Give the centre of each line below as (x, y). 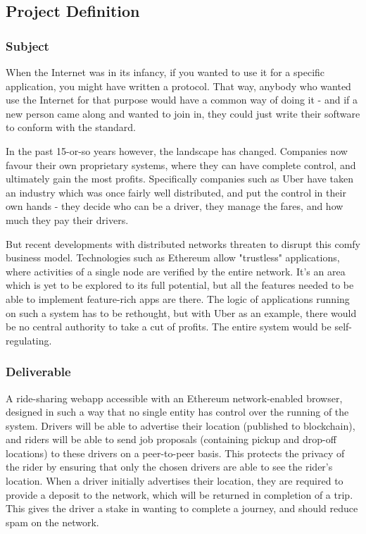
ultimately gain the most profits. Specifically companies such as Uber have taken (179, 179)
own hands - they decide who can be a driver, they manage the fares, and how (175, 206)
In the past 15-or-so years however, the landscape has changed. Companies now (177, 150)
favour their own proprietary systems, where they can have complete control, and (181, 164)
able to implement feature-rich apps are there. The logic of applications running (178, 298)
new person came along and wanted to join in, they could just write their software (183, 113)
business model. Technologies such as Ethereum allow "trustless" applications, (173, 257)
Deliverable (38, 372)
